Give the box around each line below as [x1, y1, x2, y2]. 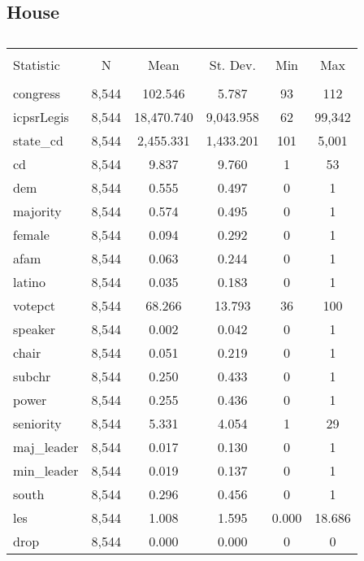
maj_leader [13, 437, 79, 457]
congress [13, 84, 60, 103]
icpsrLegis [13, 107, 69, 127]
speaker [13, 320, 56, 339]
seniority [13, 414, 62, 433]
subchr [13, 367, 51, 386]
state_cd [13, 131, 63, 150]
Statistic [13, 55, 60, 75]
